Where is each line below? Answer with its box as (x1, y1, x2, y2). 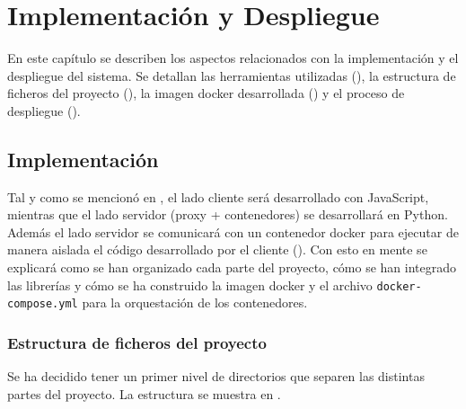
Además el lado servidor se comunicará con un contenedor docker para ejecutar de (7, 222, 459, 241)
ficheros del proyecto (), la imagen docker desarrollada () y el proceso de (7, 84, 405, 102)
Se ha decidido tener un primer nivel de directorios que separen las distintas (7, 367, 425, 386)
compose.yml (7, 298, 78, 311)
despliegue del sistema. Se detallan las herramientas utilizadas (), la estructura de (7, 66, 456, 84)
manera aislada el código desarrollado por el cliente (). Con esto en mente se (7, 240, 427, 259)
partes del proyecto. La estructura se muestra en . (7, 384, 281, 403)
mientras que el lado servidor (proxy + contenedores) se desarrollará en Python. (7, 205, 448, 224)
